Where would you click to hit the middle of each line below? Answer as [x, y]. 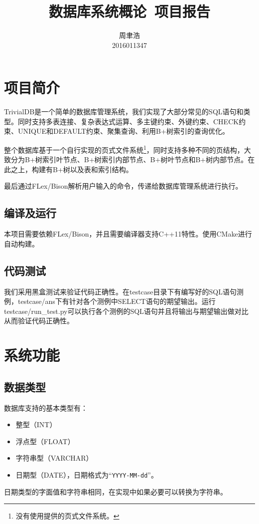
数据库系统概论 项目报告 [129, 11]
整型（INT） [36, 424]
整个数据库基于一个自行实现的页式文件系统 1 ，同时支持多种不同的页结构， [124, 149]
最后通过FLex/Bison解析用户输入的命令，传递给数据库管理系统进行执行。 [123, 186]
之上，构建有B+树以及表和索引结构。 [72, 169]
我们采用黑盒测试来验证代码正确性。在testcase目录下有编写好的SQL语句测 [124, 291]
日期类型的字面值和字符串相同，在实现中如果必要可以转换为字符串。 [116, 491]
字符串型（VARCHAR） [54, 458]
